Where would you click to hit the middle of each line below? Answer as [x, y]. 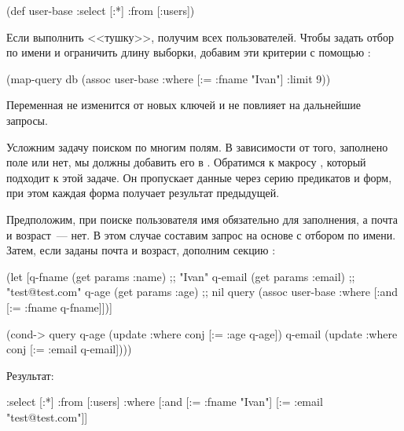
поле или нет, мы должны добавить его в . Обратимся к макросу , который [186, 162]
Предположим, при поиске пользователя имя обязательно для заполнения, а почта [202, 219]
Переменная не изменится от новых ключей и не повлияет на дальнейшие [184, 105]
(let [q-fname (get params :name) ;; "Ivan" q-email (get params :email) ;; [181, 276]
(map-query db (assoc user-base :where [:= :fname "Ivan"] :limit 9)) [169, 78]
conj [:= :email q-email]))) [69, 349]
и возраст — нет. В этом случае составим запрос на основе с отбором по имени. [201, 234]
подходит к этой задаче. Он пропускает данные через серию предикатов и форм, [199, 177]
